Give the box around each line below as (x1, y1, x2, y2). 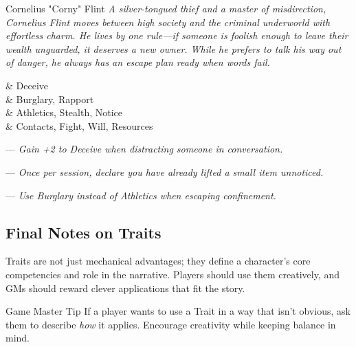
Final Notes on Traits (5, 221, 162, 243)
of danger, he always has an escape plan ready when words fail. (5, 55, 270, 69)
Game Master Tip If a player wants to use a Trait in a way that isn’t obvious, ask (5, 304, 351, 318)
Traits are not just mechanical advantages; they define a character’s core (5, 254, 311, 268)
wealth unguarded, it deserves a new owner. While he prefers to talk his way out (5, 41, 342, 56)
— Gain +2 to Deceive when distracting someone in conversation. (5, 142, 283, 156)
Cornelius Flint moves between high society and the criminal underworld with (5, 14, 331, 29)
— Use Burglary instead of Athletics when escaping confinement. (5, 188, 276, 202)
